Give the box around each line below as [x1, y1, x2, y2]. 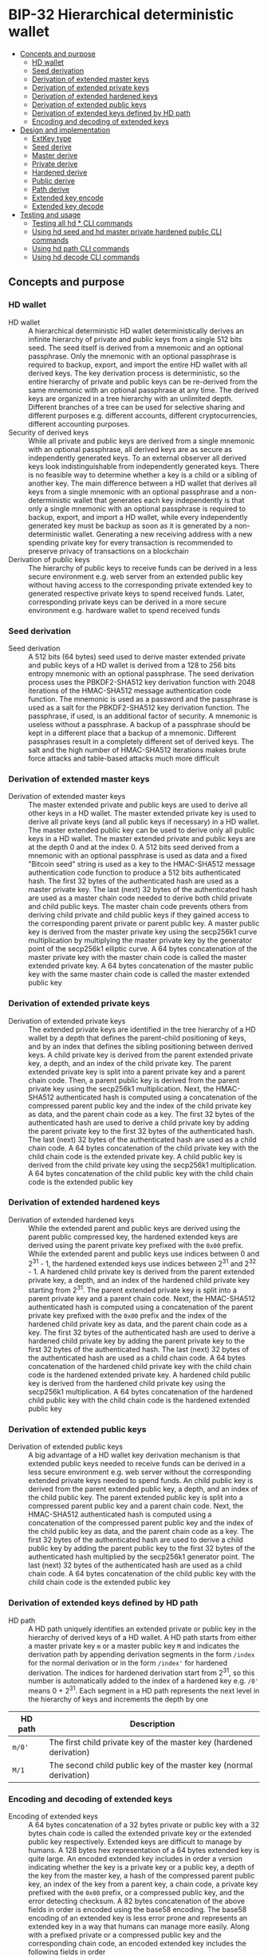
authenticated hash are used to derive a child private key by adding [28, 1118, 250, 1127]
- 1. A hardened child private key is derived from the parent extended [28, 1267, 255, 1276]
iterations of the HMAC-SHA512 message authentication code [28, 686, 231, 695]
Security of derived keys [8, 427, 89, 437]
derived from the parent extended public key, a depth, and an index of [28, 1485, 258, 1494]
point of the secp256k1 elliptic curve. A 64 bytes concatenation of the [28, 944, 258, 954]
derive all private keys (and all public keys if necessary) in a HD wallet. [28, 817, 260, 827]
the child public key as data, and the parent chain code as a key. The [28, 1527, 254, 1536]
